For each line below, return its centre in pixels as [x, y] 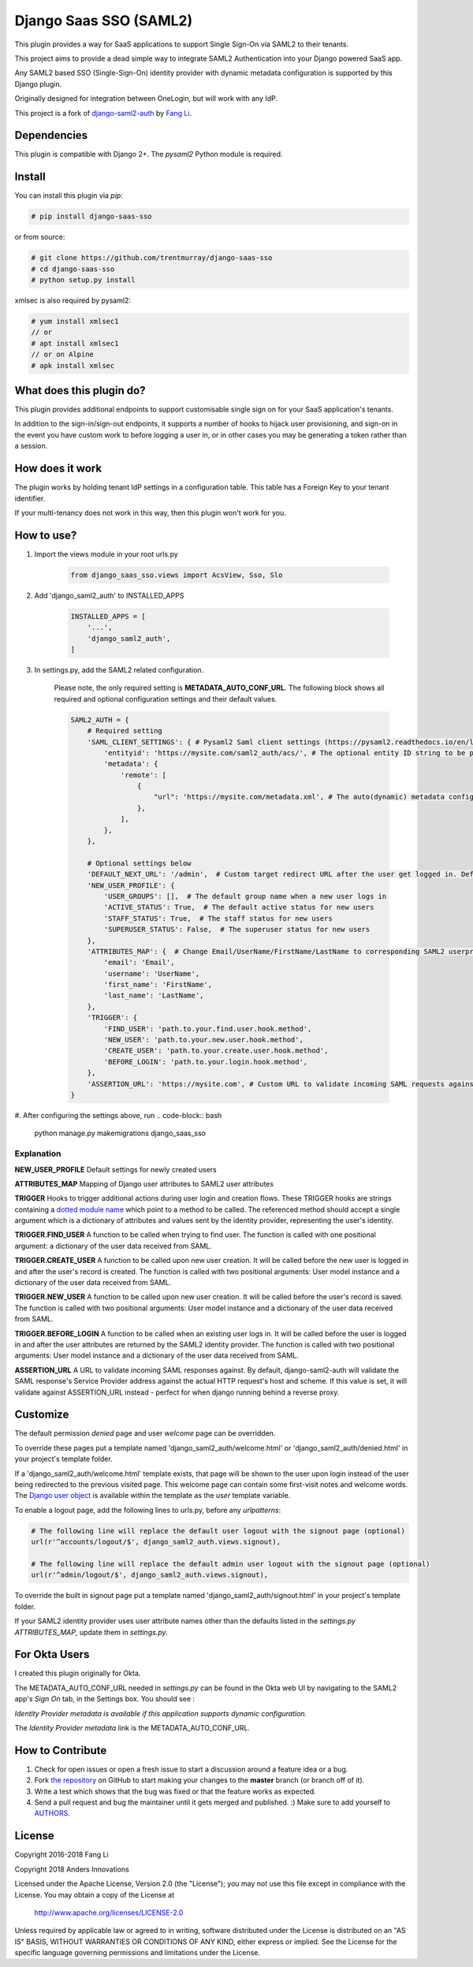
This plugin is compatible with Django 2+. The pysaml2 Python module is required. [149, 155]
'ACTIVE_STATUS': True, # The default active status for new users [239, 907]
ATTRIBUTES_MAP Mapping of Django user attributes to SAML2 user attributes [144, 1183]
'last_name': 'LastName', [154, 996]
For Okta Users [52, 1654]
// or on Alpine [63, 354]
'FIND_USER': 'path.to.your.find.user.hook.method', [208, 1028]
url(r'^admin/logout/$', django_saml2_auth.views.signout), [150, 1575]
